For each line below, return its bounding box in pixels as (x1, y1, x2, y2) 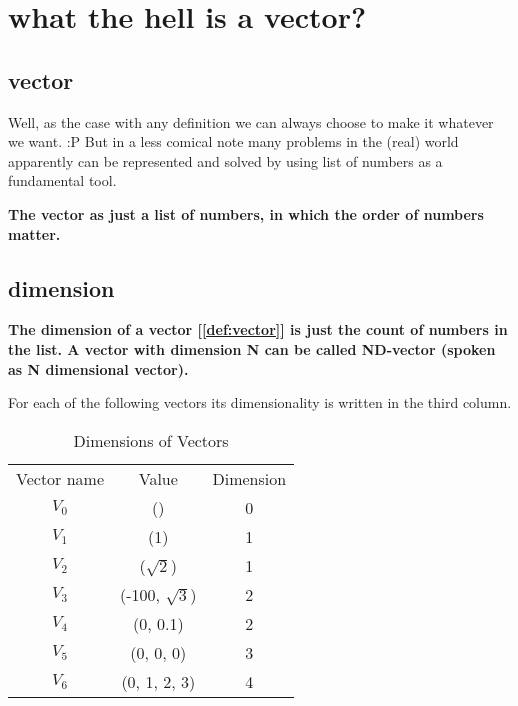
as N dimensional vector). (8, 358, 189, 379)
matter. (8, 223, 61, 244)
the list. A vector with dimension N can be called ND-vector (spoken (8, 338, 496, 359)
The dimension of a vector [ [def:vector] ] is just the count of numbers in (8, 319, 508, 340)
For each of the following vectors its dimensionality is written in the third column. (8, 392, 512, 413)
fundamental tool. (8, 170, 117, 191)
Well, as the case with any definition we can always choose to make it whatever (8, 111, 494, 132)
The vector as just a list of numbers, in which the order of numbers (8, 203, 484, 224)
